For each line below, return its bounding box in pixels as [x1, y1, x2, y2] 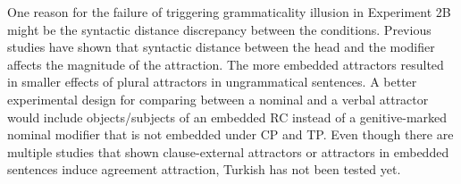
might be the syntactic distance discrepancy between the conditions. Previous [7, 20, 432, 38]
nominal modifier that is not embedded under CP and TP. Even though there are [7, 125, 454, 144]
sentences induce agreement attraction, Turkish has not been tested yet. [7, 160, 401, 179]
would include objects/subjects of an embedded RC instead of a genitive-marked [7, 107, 448, 126]
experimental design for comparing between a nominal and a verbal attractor [7, 89, 429, 108]
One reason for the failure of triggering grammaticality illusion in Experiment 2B [7, 3, 451, 21]
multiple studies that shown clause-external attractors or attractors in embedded [7, 142, 449, 161]
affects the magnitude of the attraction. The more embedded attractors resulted [7, 54, 444, 73]
